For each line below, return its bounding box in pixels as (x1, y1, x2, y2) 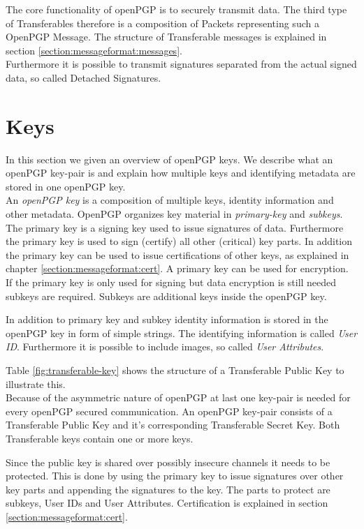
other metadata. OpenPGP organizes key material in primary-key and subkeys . (6, 207, 343, 221)
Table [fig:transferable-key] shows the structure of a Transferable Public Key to (6, 363, 344, 377)
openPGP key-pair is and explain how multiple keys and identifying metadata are (6, 165, 356, 180)
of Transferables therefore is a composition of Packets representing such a (6, 15, 319, 30)
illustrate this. (6, 376, 66, 391)
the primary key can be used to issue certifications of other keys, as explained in (6, 247, 349, 262)
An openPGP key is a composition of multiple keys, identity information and (6, 193, 334, 207)
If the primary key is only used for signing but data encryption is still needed (6, 275, 337, 290)
